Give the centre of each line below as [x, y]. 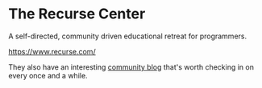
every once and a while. [48, 75]
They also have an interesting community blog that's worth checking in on [131, 67]
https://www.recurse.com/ [52, 51]
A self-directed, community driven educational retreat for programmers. [128, 36]
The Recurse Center [77, 14]
